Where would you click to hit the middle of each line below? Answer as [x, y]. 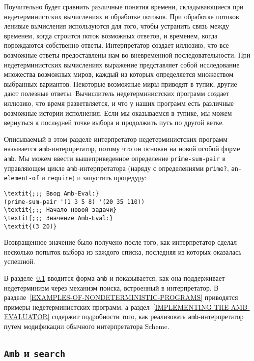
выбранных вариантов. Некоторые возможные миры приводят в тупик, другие [121, 83]
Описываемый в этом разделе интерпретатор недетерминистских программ [116, 139]
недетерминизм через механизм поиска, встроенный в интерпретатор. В [111, 287]
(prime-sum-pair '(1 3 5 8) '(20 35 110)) [74, 202]
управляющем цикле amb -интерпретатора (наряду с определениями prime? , [116, 168]
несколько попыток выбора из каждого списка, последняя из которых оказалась [123, 251]
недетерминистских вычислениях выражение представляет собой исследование [122, 64]
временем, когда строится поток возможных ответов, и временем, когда [111, 35]
